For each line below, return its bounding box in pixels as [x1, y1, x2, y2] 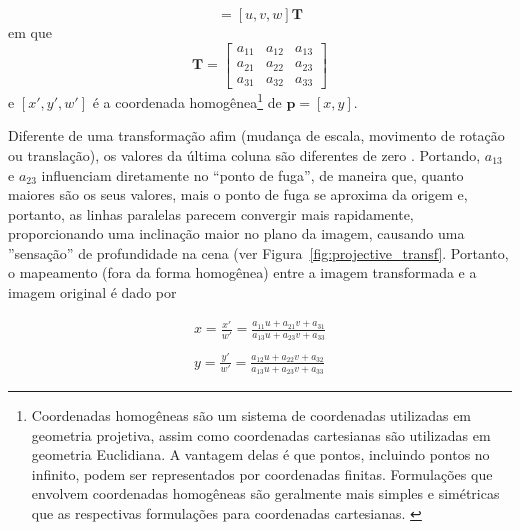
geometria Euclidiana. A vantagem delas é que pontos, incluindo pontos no [31, 444, 490, 465]
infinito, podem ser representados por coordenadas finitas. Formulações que [31, 463, 493, 484]
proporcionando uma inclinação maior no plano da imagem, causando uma [8, 223, 465, 244]
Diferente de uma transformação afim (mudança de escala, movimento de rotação [8, 125, 505, 146]
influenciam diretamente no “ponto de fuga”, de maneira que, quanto [41, 164, 464, 185]
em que [8, 22, 52, 42]
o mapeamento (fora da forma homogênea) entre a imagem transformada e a [8, 262, 477, 283]
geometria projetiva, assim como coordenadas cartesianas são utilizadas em [31, 424, 491, 445]
